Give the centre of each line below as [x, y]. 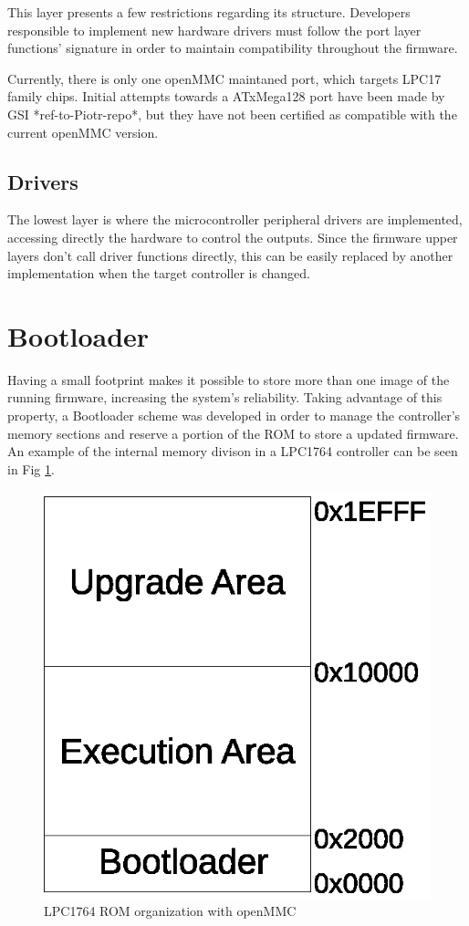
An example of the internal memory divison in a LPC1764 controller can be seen [233, 451]
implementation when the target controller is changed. [159, 273]
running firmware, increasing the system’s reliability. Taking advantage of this [225, 397]
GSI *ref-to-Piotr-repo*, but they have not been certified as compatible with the [232, 114]
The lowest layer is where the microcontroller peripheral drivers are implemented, [235, 219]
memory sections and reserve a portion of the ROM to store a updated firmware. [233, 433]
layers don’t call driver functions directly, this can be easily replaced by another [230, 255]
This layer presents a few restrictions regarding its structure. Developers [209, 12]
